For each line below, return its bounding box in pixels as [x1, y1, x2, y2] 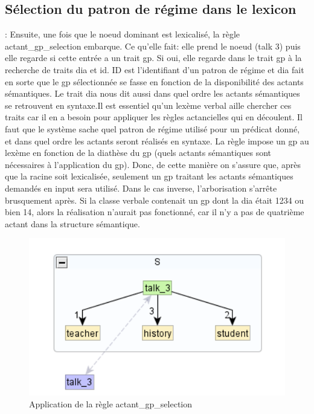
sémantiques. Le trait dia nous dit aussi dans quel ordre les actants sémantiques [5, 87, 300, 100]
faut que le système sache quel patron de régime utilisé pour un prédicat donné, [5, 122, 300, 135]
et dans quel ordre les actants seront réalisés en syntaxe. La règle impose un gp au [5, 134, 309, 147]
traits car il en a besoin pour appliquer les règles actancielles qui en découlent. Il [5, 111, 303, 123]
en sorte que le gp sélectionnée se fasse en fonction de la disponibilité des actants [5, 75, 304, 88]
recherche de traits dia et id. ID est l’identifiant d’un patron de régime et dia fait [5, 63, 304, 76]
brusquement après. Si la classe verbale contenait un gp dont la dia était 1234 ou [5, 193, 304, 206]
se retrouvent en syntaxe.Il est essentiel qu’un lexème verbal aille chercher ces [5, 99, 292, 111]
